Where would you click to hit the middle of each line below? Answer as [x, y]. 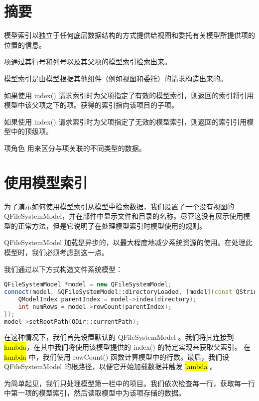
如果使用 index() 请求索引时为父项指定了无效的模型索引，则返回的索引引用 [126, 121]
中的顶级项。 [32, 131]
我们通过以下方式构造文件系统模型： [63, 269]
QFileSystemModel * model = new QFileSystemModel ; [88, 285]
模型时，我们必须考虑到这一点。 [56, 252]
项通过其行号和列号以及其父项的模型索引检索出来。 [88, 62]
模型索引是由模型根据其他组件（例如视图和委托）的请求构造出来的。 [116, 78]
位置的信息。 [25, 45]
